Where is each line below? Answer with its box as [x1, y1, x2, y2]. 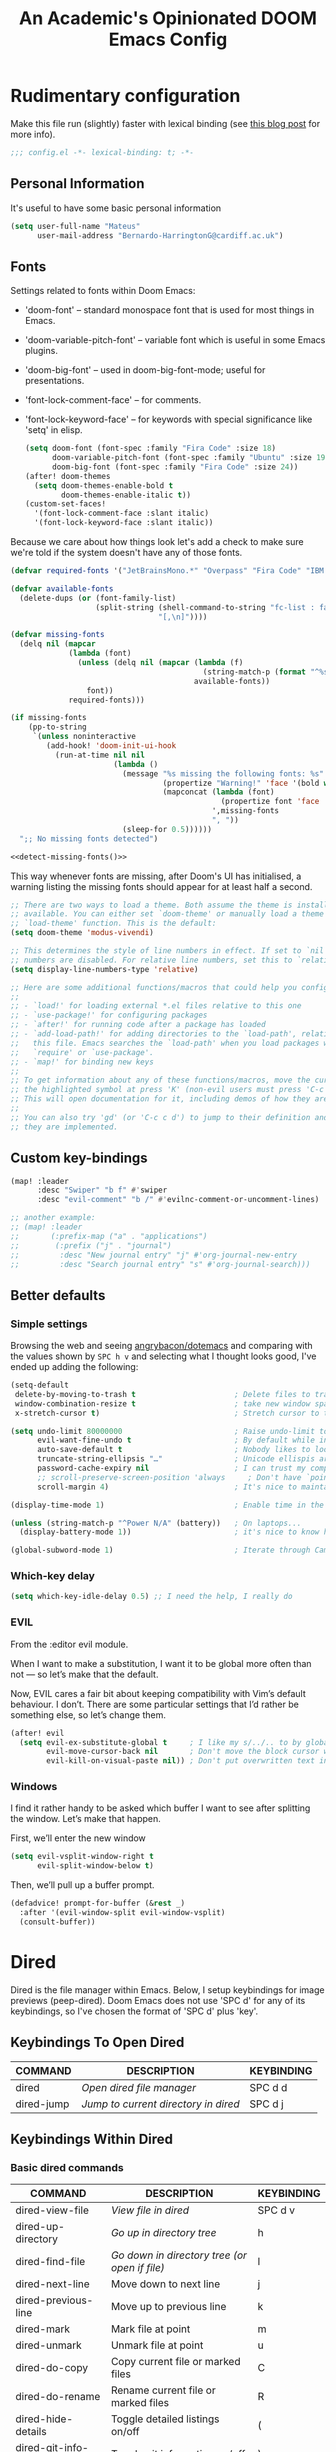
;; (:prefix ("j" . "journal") [10, 1240, 172, 1251]
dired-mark [15, 2322, 70, 2336]
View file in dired [110, 2203, 190, 2217]
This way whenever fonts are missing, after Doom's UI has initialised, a [10, 870, 302, 882]
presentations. [24, 375, 85, 387]
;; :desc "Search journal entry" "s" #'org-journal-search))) [10, 1259, 311, 1269]
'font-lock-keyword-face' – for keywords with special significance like [24, 413, 313, 426]
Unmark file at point [110, 2338, 204, 2352]
